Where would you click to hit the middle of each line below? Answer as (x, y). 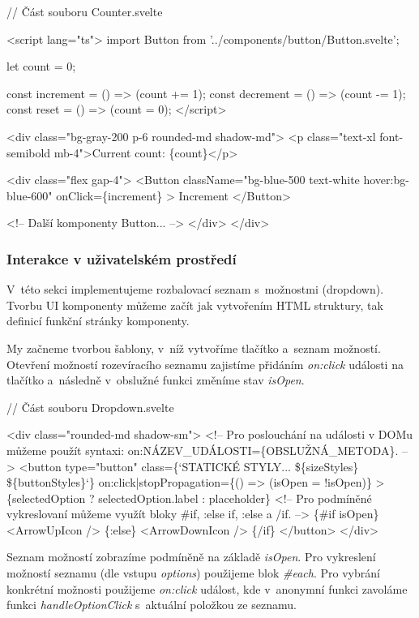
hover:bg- (386, 180)
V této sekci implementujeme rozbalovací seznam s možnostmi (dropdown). (195, 289)
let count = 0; (41, 66)
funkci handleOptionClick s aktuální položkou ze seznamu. (152, 605)
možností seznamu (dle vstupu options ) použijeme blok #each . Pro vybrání (193, 573)
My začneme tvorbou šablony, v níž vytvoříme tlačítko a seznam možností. (194, 348)
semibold (29, 152)
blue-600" (30, 195)
